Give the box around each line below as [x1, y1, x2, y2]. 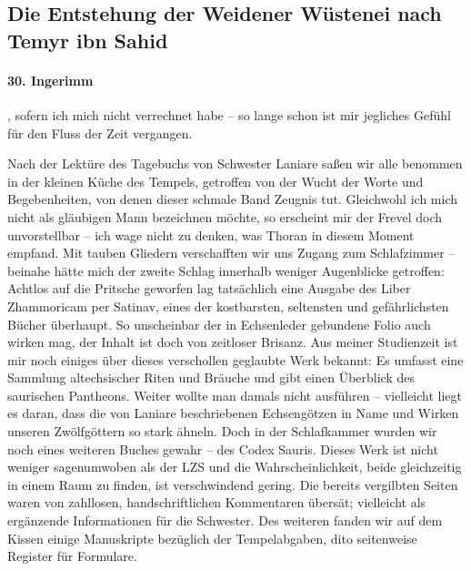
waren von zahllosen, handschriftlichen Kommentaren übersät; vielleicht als [7, 493, 426, 512]
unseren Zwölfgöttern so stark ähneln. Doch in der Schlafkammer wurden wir [7, 422, 437, 441]
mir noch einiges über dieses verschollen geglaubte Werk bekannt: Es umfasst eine [7, 350, 464, 369]
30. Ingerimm [7, 70, 94, 89]
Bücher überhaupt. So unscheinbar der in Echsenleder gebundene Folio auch [7, 314, 431, 333]
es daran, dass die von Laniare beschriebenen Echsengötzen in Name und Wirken [7, 403, 459, 423]
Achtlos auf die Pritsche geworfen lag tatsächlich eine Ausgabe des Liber [7, 279, 411, 298]
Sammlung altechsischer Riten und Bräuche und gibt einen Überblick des [7, 368, 415, 387]
